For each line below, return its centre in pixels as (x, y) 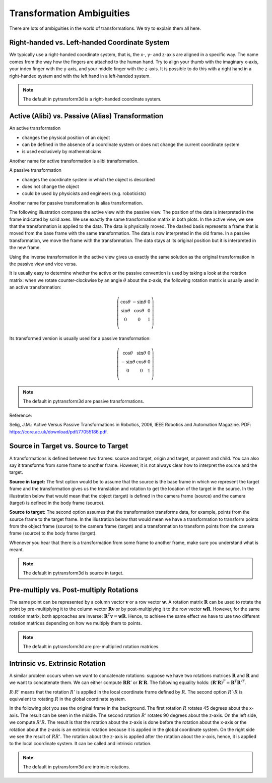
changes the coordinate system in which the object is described (88, 179)
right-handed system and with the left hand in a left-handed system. (80, 76)
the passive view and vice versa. (43, 264)
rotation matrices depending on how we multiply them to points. (76, 623)
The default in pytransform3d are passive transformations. (84, 401)
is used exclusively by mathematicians (62, 152)
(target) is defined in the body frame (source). (57, 503)
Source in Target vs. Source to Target (69, 446)
